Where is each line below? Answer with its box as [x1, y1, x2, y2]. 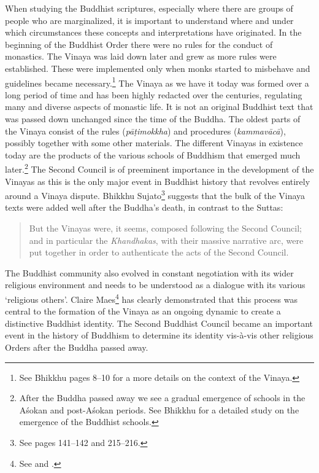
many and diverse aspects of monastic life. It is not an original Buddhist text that [5, 100, 313, 113]
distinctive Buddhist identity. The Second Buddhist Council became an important [5, 316, 313, 329]
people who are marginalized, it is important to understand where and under [5, 14, 294, 26]
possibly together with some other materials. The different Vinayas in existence [5, 136, 303, 149]
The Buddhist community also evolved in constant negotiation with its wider [5, 266, 294, 279]
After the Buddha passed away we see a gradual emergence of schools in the [19, 391, 306, 404]
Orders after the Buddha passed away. [5, 341, 148, 354]
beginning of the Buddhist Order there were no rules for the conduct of [5, 37, 273, 50]
